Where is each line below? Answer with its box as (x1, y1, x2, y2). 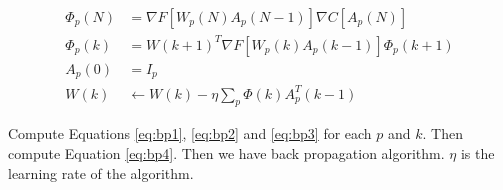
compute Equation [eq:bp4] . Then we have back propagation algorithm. (8, 142, 445, 163)
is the (460, 142, 495, 163)
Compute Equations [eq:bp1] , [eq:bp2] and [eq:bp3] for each (8, 123, 372, 144)
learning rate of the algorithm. (8, 162, 194, 183)
